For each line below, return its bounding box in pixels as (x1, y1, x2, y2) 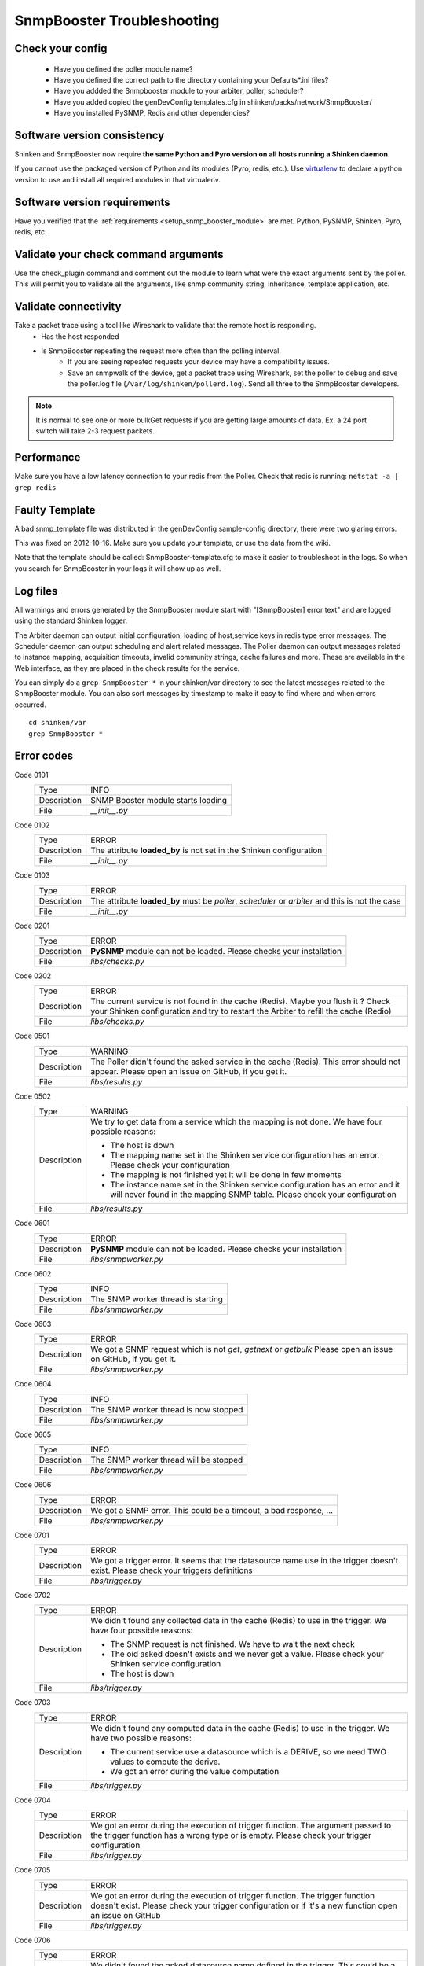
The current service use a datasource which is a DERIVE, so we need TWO (110, 1746, 387, 1757)
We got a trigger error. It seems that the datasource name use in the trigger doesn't (90, 1555, 399, 1566)
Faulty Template (14, 503, 96, 517)
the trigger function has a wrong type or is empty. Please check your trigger (90, 1830, 372, 1841)
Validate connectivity (14, 300, 122, 314)
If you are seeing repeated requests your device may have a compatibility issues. (68, 357, 330, 366)
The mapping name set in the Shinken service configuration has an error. (110, 1150, 380, 1161)
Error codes (14, 749, 74, 763)
